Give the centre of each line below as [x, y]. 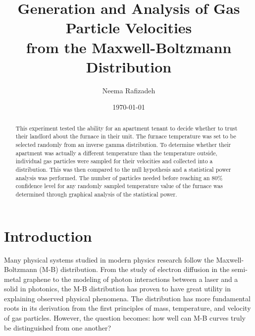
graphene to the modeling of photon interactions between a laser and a [130, 279]
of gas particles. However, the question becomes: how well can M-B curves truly [125, 318]
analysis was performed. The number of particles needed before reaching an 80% [119, 177]
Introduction [48, 235]
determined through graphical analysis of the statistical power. [96, 194]
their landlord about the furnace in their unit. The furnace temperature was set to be [126, 136]
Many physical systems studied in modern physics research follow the [109, 259]
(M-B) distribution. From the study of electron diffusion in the [134, 269]
